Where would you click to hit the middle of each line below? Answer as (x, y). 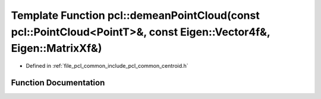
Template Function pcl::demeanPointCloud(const (135, 15)
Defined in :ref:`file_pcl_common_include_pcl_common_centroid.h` (107, 66)
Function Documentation (58, 82)
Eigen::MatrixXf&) (56, 49)
